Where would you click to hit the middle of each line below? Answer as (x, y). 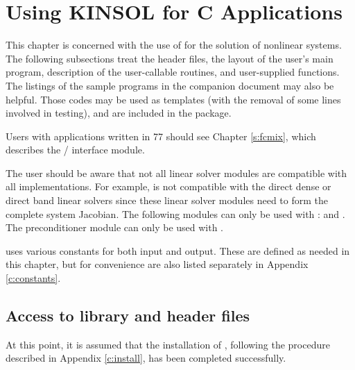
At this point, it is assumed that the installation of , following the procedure (168, 344)
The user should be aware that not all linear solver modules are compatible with (176, 173)
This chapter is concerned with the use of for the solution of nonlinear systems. (174, 45)
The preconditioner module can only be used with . (115, 227)
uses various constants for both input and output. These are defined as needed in (178, 250)
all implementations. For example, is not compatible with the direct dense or (168, 186)
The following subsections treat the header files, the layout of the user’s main (170, 58)
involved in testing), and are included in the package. (119, 113)
